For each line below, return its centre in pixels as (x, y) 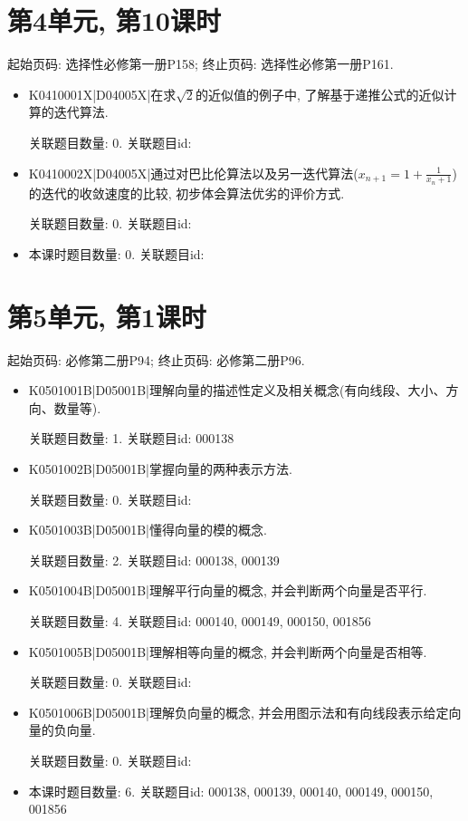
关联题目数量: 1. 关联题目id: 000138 (131, 438)
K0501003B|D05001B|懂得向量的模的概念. (148, 530)
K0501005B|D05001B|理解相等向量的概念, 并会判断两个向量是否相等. (228, 651)
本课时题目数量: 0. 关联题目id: (116, 253)
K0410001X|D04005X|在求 (102, 94)
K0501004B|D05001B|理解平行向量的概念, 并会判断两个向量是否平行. (228, 590)
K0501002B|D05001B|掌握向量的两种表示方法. (160, 469)
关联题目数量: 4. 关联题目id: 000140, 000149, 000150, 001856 (200, 620)
